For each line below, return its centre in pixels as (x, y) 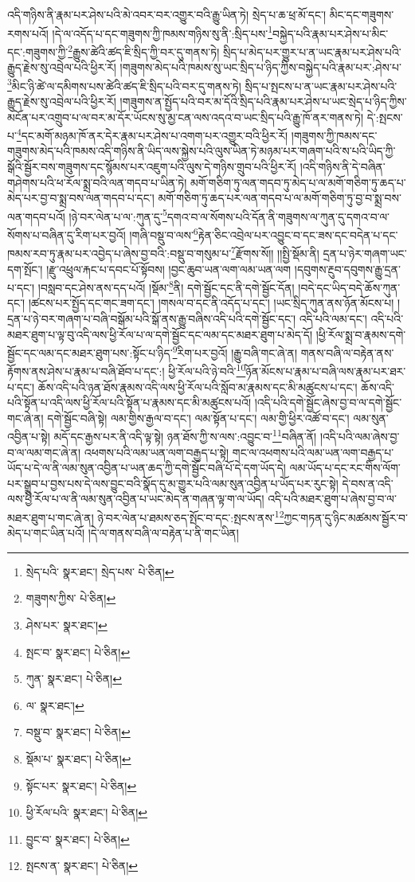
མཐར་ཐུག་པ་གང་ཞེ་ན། (51, 517)
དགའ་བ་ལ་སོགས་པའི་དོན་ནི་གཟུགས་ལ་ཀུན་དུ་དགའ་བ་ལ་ (278, 216)
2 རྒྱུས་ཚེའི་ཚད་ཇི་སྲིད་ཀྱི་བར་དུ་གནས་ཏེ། (144, 50)
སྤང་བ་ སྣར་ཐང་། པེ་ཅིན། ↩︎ (78, 652)
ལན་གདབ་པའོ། (36, 216)
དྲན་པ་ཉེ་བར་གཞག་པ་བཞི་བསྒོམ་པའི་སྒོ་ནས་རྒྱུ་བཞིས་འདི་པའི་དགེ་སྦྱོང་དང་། (152, 318)
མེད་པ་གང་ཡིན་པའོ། (46, 533)
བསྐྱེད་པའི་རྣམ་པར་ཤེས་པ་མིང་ (330, 33)
